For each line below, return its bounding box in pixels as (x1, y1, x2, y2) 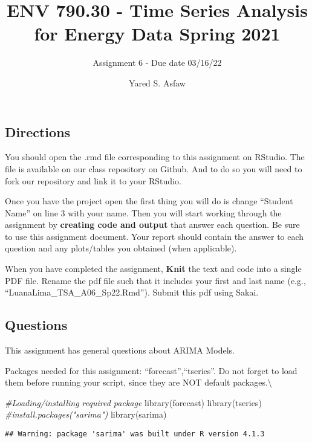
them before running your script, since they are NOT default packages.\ (5, 376, 272, 389)
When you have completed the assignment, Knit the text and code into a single (5, 262, 302, 275)
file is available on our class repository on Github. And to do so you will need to (5, 162, 302, 175)
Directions (5, 122, 71, 141)
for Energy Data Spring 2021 (34, 21, 281, 46)
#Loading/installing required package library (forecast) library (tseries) (5, 396, 262, 409)
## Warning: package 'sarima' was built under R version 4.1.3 (5, 430, 265, 439)
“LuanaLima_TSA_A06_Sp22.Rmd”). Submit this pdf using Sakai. (5, 286, 259, 299)
